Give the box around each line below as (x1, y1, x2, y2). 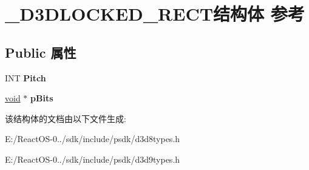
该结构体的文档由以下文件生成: (5, 112, 126, 124)
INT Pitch (5, 71, 46, 84)
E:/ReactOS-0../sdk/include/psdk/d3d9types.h (5, 152, 180, 165)
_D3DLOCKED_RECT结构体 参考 (5, 1, 305, 26)
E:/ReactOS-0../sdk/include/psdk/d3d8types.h (5, 132, 180, 145)
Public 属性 (5, 42, 76, 61)
